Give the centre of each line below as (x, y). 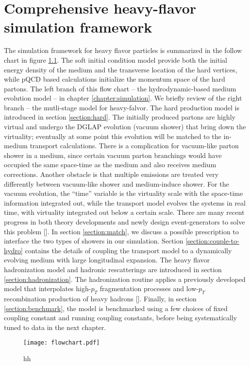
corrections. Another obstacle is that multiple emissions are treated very (111, 174)
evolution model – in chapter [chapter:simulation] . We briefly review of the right (123, 98)
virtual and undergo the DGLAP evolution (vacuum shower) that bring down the (125, 127)
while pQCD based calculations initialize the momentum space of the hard (115, 79)
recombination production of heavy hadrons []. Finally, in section (100, 298)
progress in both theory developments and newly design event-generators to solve (125, 222)
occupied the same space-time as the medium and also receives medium (110, 165)
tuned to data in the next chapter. (55, 327)
